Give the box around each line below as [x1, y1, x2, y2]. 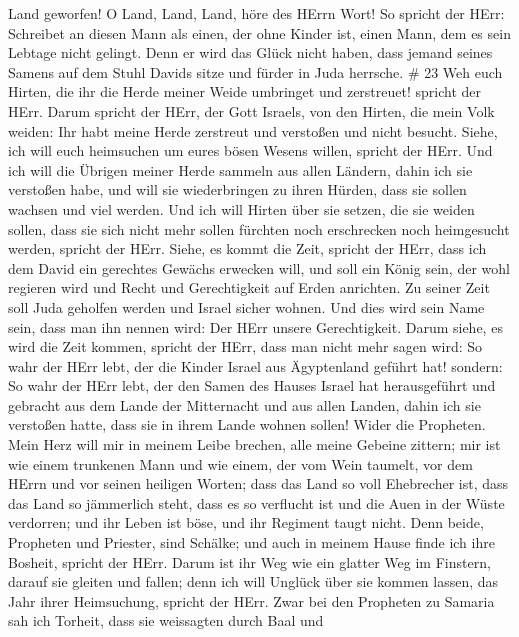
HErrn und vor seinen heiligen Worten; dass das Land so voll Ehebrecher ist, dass [8, 473, 509, 494]
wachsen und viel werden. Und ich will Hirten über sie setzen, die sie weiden [8, 198, 475, 219]
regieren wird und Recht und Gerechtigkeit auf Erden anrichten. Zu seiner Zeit [8, 277, 490, 298]
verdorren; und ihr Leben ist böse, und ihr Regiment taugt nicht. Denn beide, [8, 512, 484, 533]
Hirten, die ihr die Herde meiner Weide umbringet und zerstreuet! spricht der [8, 81, 482, 102]
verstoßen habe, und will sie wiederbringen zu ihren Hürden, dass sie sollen [8, 179, 467, 200]
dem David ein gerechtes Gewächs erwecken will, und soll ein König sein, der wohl [8, 257, 510, 278]
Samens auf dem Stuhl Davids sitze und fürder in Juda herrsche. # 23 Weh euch [8, 61, 503, 82]
